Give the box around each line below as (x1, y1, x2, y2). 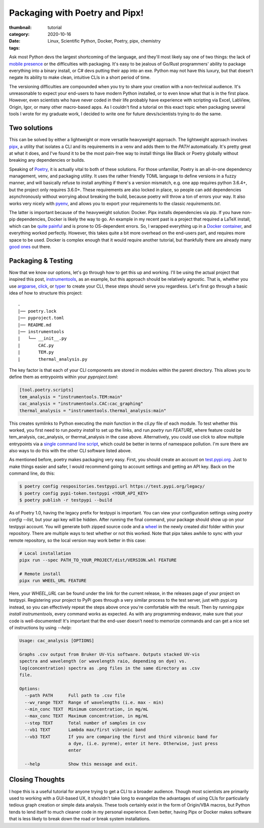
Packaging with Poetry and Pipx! (9, 7, 144, 18)
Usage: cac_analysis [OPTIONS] (19, 638, 95, 644)
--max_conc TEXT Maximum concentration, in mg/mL (24, 713, 149, 719)
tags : (9, 45, 20, 51)
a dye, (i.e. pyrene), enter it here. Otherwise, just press (68, 740, 218, 746)
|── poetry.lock (18, 308, 57, 314)
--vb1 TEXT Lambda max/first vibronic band (24, 727, 146, 732)
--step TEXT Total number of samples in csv (24, 720, 146, 726)
